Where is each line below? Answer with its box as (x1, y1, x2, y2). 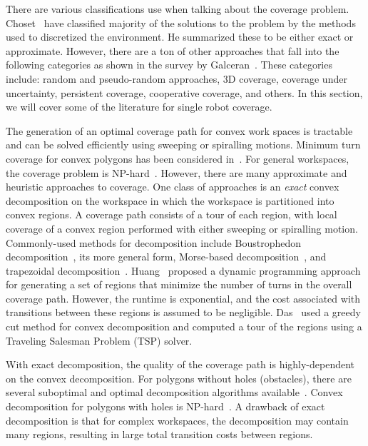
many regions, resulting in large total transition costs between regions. (6, 427, 313, 442)
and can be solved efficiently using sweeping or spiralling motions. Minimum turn (6, 137, 361, 152)
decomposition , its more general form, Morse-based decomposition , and (6, 249, 327, 264)
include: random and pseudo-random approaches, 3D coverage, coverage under (6, 71, 347, 86)
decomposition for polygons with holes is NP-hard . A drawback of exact (6, 399, 325, 414)
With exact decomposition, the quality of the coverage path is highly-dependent (6, 357, 355, 372)
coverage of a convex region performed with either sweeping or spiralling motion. (6, 221, 358, 235)
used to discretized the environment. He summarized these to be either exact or (6, 29, 354, 44)
